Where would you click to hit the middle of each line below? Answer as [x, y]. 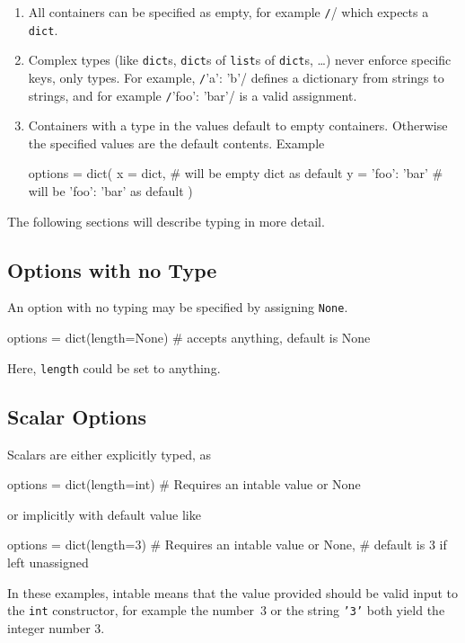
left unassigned [48, 562]
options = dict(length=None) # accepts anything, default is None [189, 338]
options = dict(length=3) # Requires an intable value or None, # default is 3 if [227, 545]
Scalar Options [77, 416]
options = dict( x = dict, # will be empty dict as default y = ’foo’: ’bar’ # [236, 173]
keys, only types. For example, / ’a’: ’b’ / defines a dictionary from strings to [236, 77]
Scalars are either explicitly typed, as [109, 454]
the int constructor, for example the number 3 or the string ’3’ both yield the [226, 610]
